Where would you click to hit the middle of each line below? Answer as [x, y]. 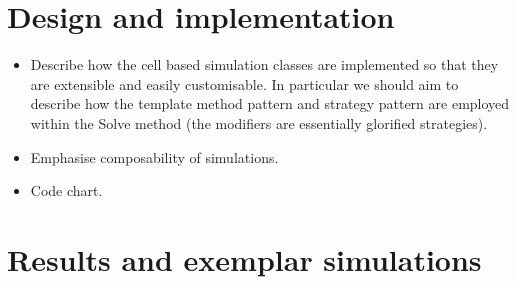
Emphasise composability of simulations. [154, 156]
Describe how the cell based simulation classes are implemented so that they [264, 64]
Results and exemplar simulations [244, 258]
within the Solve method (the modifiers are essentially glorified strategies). [259, 122]
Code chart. [66, 190]
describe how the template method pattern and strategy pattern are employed [270, 103]
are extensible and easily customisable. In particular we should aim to [244, 83]
